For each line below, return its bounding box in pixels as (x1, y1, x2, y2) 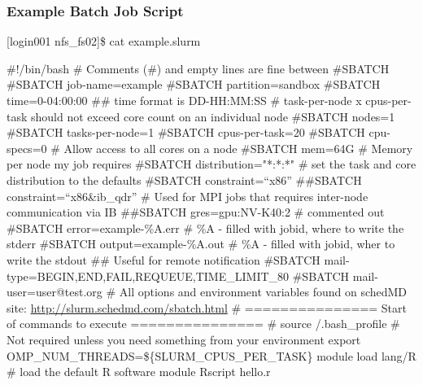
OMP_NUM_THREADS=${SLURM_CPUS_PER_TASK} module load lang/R (7, 347, 416, 364)
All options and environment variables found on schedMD (119, 283, 408, 300)
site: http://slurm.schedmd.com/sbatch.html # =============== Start (7, 299, 407, 316)
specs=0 (7, 139, 47, 156)
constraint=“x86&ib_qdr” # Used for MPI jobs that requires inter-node (7, 187, 368, 204)
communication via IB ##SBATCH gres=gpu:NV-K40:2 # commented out (7, 203, 385, 221)
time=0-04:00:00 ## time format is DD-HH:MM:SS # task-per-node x (7, 92, 362, 108)
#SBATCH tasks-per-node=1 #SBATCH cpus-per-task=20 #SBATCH (7, 124, 365, 141)
